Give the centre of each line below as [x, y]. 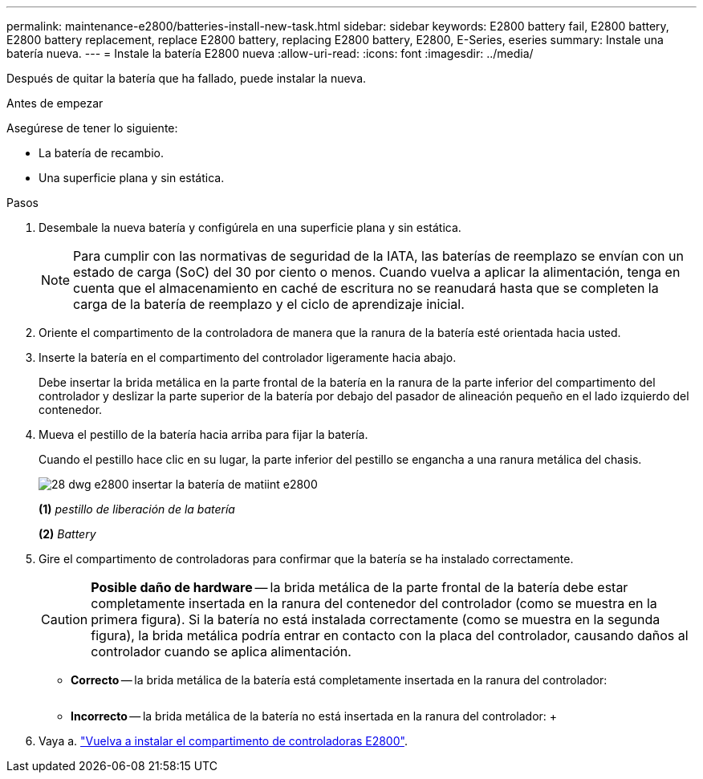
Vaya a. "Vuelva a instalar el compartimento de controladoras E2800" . [223, 741]
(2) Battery [67, 534]
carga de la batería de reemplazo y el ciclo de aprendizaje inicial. [269, 304]
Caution [65, 619]
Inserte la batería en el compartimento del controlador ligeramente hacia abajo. [248, 357]
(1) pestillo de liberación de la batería [137, 509]
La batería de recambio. [102, 153]
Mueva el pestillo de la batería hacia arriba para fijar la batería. [203, 434]
